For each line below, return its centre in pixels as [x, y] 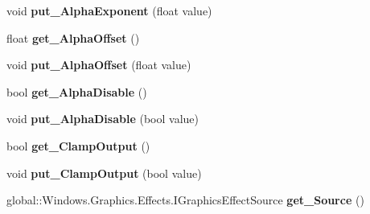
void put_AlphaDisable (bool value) [103, 119]
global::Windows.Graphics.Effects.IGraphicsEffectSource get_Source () [185, 200]
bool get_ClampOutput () [78, 145]
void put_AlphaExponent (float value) [109, 10]
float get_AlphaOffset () [73, 37]
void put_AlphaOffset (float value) [99, 65]
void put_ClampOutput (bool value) [104, 173]
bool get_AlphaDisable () [77, 91]
